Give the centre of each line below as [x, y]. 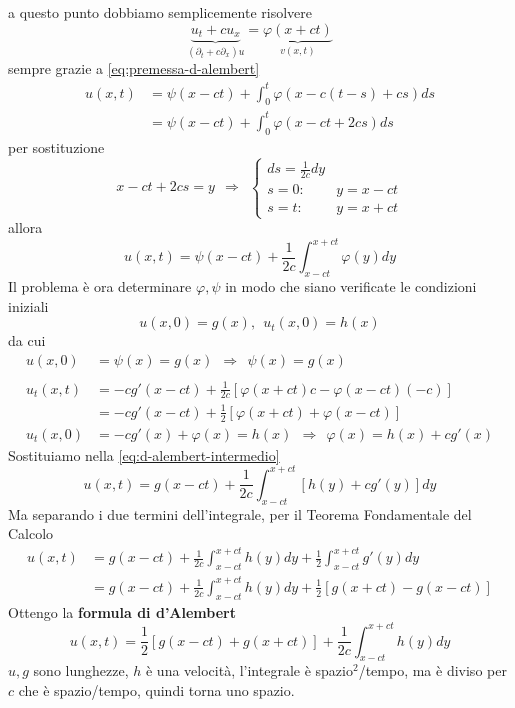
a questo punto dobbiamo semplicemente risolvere [160, 12]
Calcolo [31, 533]
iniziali [28, 305]
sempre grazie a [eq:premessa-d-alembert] [134, 68]
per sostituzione [56, 146]
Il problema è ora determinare [100, 286]
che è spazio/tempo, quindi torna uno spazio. [156, 690]
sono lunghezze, [81, 670]
